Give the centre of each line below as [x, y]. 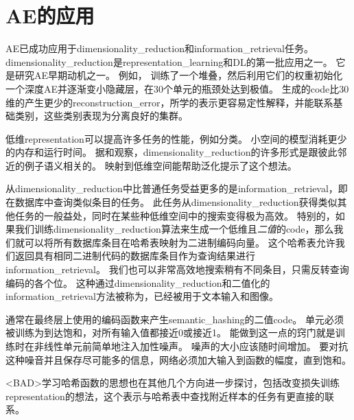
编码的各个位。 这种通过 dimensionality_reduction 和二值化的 [138, 282]
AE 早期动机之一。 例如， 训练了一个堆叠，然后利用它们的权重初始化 [189, 75]
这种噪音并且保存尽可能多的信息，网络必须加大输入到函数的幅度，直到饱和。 [178, 359]
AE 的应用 [50, 15]
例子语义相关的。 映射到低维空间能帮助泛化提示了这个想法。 [161, 165]
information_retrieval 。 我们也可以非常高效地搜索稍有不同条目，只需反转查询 [177, 269]
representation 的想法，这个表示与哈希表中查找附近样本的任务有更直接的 [165, 396]
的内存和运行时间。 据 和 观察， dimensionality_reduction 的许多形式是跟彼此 [172, 152]
